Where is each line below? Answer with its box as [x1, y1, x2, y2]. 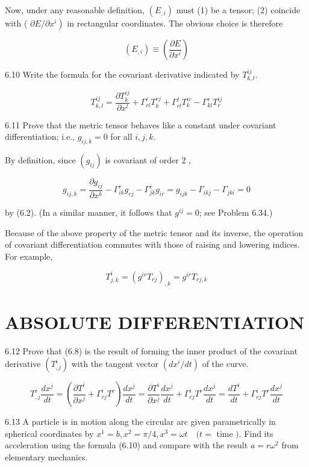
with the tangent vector [71, 357, 159, 370]
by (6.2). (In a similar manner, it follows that [5, 205, 172, 218]
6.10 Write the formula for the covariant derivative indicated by [5, 68, 240, 80]
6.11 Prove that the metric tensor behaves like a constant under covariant [5, 118, 276, 131]
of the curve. [202, 357, 249, 370]
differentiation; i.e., [5, 130, 75, 143]
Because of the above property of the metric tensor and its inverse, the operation [5, 226, 304, 239]
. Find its [239, 427, 273, 439]
